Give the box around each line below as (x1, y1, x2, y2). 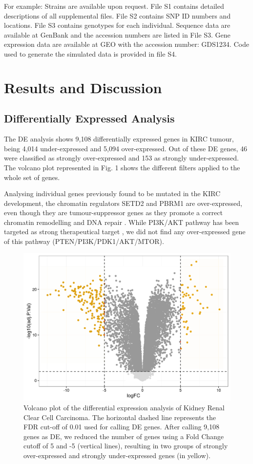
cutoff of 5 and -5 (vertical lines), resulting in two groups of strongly (23, 441, 228, 451)
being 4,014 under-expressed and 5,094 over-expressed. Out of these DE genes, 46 (4, 143, 247, 153)
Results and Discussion (4, 77, 162, 97)
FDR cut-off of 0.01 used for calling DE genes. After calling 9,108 (23, 422, 219, 432)
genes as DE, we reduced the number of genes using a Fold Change (23, 431, 224, 441)
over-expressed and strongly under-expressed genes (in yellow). (23, 450, 211, 460)
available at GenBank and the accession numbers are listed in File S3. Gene (4, 29, 231, 40)
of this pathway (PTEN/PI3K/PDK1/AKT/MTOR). (4, 236, 164, 246)
